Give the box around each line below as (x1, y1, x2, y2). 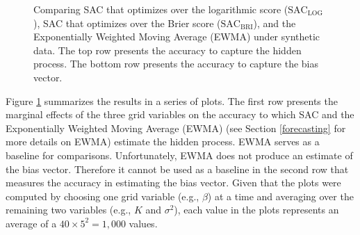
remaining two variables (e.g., (6, 202, 131, 217)
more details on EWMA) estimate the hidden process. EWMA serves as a (6, 134, 320, 149)
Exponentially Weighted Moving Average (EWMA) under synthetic (33, 29, 320, 44)
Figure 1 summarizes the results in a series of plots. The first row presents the (6, 93, 338, 108)
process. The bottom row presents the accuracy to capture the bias (33, 56, 319, 71)
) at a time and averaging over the (207, 188, 354, 203)
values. (129, 216, 158, 230)
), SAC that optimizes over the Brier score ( (33, 15, 221, 30)
